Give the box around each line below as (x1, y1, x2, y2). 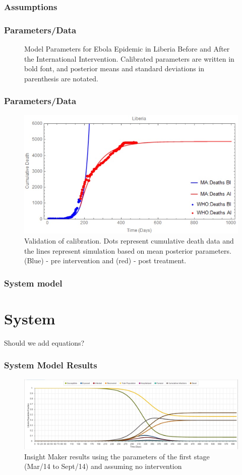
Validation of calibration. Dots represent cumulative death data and (24, 235, 234, 246)
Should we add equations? (4, 337, 85, 348)
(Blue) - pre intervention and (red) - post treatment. (24, 255, 187, 266)
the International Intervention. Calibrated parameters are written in (24, 53, 234, 64)
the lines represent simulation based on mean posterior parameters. (24, 245, 231, 256)
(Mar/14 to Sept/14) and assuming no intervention (24, 461, 182, 471)
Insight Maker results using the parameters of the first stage (24, 451, 210, 461)
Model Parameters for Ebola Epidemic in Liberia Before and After (24, 43, 230, 54)
